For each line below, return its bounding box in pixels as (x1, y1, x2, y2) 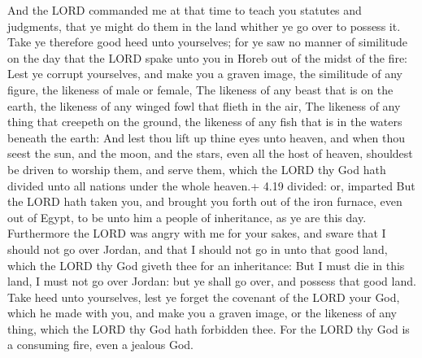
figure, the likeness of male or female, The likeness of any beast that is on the (7, 81, 394, 98)
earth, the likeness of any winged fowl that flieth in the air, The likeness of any (7, 97, 401, 114)
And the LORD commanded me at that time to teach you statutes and (7, 2, 362, 18)
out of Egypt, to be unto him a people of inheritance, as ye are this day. (7, 208, 367, 225)
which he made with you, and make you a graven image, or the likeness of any (7, 304, 397, 321)
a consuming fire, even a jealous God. (7, 336, 194, 353)
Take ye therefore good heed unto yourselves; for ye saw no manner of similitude (7, 33, 408, 50)
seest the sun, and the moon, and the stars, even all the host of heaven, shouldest (7, 145, 413, 162)
